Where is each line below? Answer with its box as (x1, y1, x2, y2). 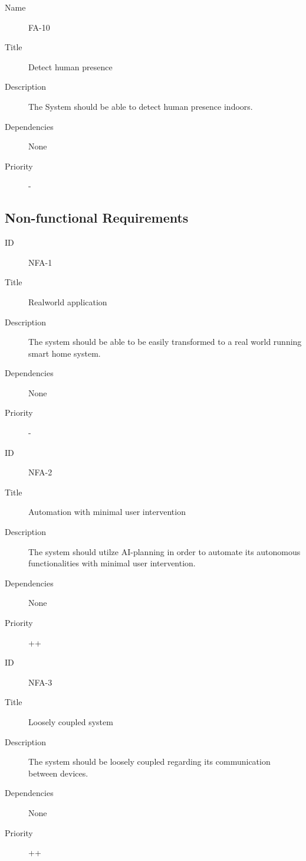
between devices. (28, 767, 88, 779)
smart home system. (28, 347, 101, 359)
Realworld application (28, 295, 107, 308)
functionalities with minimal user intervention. (28, 557, 196, 569)
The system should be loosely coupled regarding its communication (28, 755, 271, 768)
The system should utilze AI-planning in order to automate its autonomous (28, 545, 301, 557)
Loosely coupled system (28, 715, 113, 728)
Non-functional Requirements (5, 208, 189, 227)
